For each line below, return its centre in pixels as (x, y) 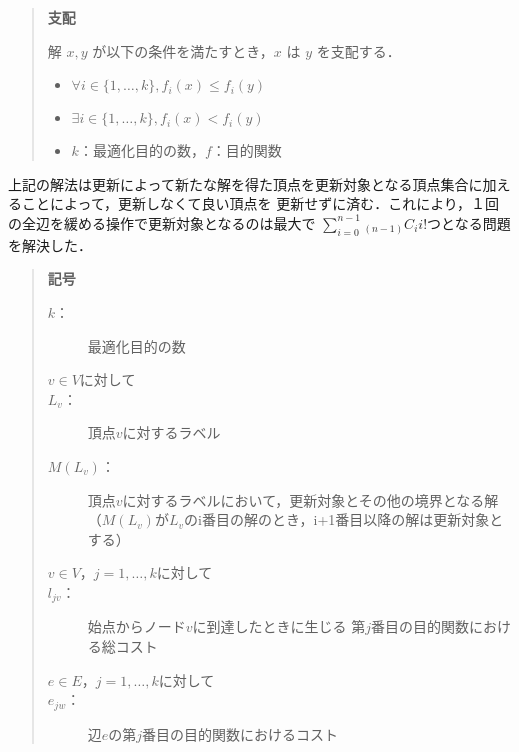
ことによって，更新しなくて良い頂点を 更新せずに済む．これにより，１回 (260, 203)
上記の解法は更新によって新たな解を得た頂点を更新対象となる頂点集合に (245, 183)
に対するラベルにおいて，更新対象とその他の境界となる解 (310, 499)
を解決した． (50, 244)
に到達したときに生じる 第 (279, 626)
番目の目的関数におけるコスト (240, 733)
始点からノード (136, 626)
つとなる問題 (469, 222)
